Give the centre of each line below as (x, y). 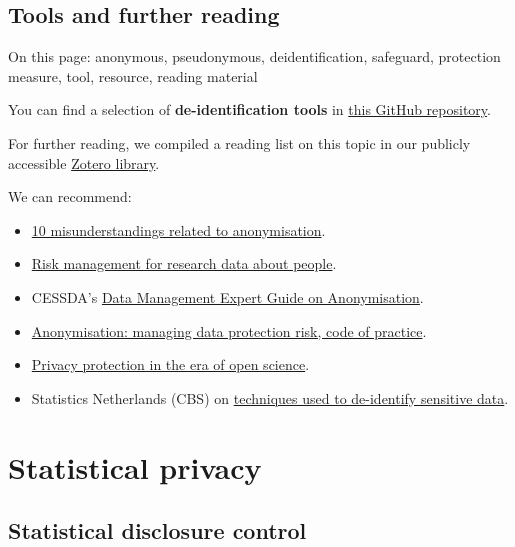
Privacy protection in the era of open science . (170, 364)
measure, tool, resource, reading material (133, 75)
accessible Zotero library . (84, 162)
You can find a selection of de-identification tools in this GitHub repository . (249, 109)
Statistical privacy (135, 466)
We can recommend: (70, 196)
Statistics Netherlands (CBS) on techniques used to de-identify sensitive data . (270, 397)
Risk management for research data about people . (184, 263)
